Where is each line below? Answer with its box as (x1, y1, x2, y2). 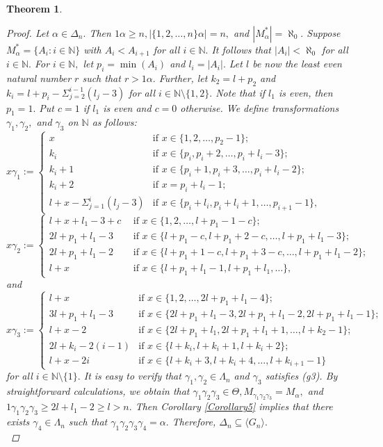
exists (6, 414, 30, 429)
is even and (103, 100, 152, 115)
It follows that (211, 42, 271, 56)
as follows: (92, 115, 137, 129)
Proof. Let (6, 25, 49, 40)
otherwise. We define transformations (180, 100, 339, 115)
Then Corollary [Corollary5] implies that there (135, 399, 333, 414)
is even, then (278, 85, 333, 99)
